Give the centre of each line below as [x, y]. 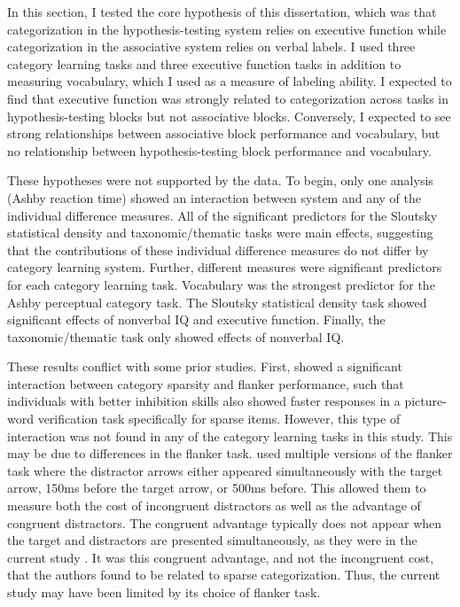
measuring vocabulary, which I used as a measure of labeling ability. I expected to [230, 81]
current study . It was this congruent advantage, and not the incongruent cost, [221, 557]
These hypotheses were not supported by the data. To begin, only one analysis [220, 180]
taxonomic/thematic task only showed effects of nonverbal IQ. [176, 336]
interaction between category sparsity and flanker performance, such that [206, 383]
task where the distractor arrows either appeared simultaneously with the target [225, 470]
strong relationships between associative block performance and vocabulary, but [224, 133]
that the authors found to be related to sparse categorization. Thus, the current [224, 575]
